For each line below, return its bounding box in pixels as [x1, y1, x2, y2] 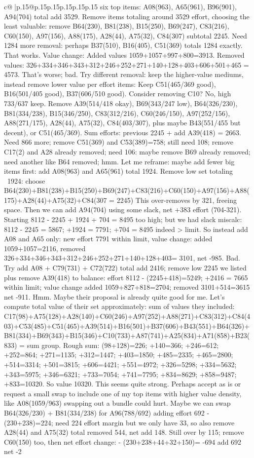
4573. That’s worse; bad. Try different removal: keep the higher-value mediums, [4, 69, 244, 79]
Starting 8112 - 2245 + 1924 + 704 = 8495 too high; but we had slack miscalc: [4, 214, 242, 225]
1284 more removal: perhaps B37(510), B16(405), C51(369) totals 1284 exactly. [4, 40, 243, 50]
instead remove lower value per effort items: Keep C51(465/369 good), [4, 78, 216, 89]
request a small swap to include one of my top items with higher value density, [4, 388, 242, 398]
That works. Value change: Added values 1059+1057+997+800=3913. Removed [4, 49, 245, 60]
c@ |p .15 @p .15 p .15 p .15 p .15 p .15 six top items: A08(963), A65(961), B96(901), [4, 1, 237, 11]
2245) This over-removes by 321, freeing [116, 194, 237, 205]
